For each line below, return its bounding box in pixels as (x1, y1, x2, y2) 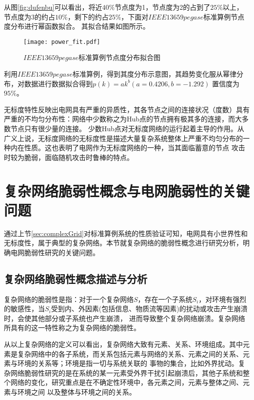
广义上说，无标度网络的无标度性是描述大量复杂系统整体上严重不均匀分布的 (4, 133, 243, 143)
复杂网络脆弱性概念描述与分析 (4, 271, 147, 286)
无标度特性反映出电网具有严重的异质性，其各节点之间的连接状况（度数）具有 (4, 104, 250, 114)
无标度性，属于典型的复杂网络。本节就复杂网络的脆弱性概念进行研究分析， (4, 238, 243, 248)
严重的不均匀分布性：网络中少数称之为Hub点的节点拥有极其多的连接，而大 (4, 114, 242, 124)
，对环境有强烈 (198, 294, 247, 304)
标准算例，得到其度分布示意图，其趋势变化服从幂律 (72, 69, 236, 79)
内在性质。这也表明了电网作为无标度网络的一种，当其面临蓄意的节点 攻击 (10, 142, 245, 153)
